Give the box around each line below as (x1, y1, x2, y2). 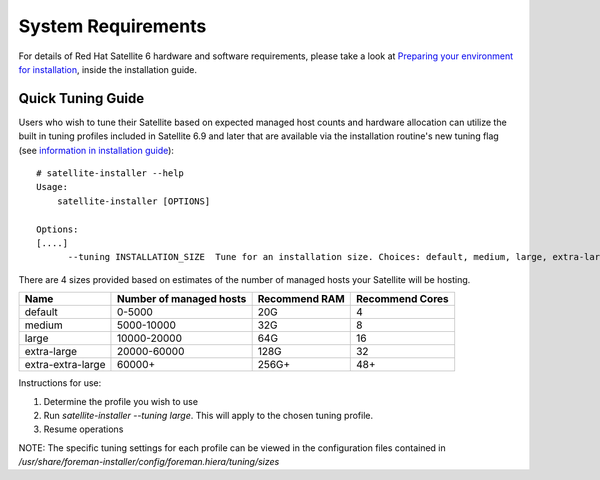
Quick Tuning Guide (18, 90, 145, 107)
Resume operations (43, 423, 124, 435)
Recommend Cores (355, 292, 449, 306)
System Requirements (18, 15, 207, 37)
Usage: (36, 181, 69, 193)
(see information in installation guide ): (18, 144, 175, 156)
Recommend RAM (257, 292, 345, 306)
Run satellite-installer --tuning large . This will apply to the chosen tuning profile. (43, 409, 374, 421)
